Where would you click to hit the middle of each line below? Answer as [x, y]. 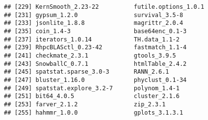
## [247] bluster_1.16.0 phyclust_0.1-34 [95, 80]
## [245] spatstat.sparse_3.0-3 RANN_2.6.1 [87, 72]
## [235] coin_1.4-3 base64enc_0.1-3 [95, 31]
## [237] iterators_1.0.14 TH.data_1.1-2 [92, 39]
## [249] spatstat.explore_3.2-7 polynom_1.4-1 [92, 88]
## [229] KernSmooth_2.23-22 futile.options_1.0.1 [104, 7]
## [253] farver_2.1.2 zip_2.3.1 [85, 104]
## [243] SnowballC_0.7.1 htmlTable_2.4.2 [95, 64]
